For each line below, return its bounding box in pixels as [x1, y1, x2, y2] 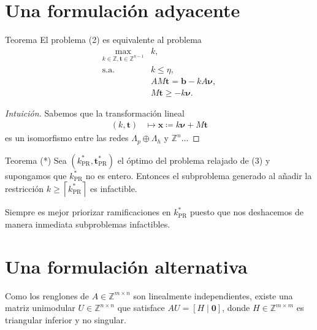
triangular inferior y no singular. [5, 313, 126, 326]
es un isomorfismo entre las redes [5, 131, 129, 144]
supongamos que [5, 169, 67, 182]
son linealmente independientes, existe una [133, 289, 293, 302]
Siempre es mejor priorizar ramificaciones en [5, 205, 171, 218]
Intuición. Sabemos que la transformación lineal [5, 106, 185, 119]
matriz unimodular [5, 301, 75, 314]
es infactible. [90, 182, 137, 194]
